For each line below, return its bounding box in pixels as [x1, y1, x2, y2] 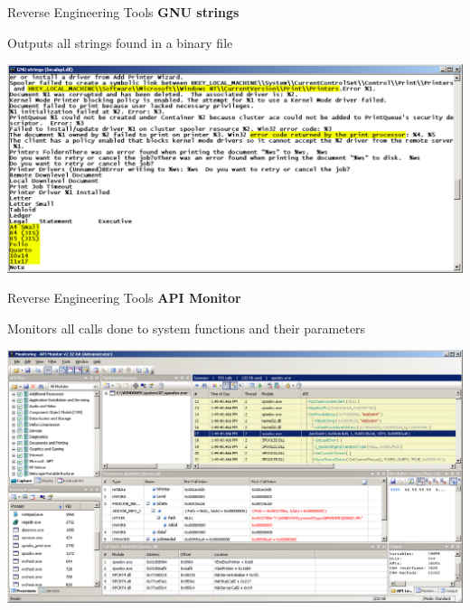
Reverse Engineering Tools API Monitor [7, 288, 241, 307]
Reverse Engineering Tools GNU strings [7, 3, 240, 21]
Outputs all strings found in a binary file [7, 33, 233, 52]
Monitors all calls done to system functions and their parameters [7, 318, 366, 337]
